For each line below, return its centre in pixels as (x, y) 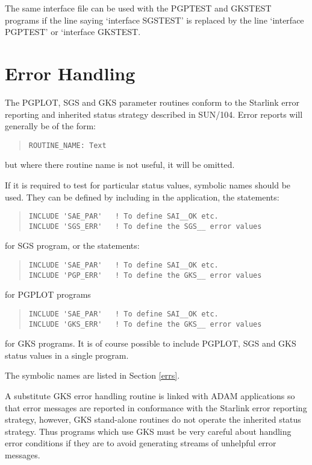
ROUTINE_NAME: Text (67, 145)
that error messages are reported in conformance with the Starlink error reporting (156, 407)
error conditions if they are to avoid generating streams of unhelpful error (141, 443)
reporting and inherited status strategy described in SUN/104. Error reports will (154, 114)
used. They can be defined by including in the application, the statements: (142, 197)
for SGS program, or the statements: (72, 245)
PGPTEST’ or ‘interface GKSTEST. (73, 32)
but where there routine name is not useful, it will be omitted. (120, 165)
